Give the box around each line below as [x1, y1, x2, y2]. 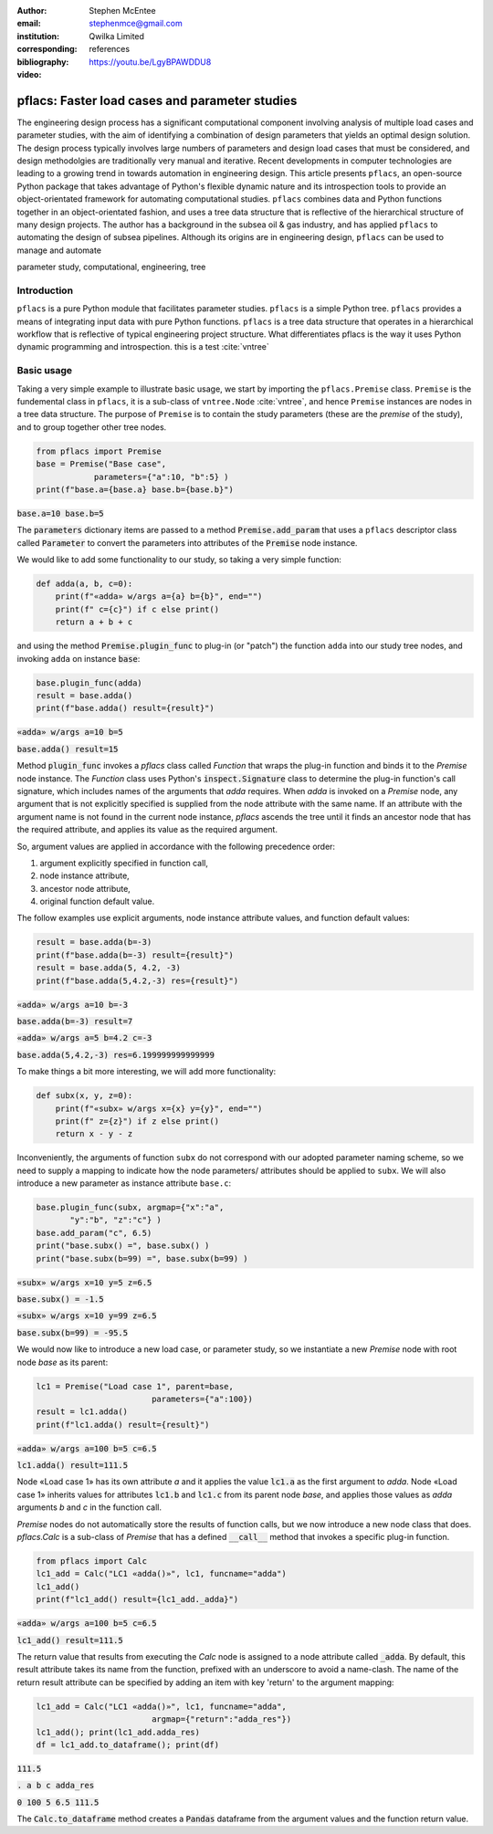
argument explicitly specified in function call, [39, 857, 209, 868]
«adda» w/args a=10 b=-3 [16, 1000, 128, 1010]
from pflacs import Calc [36, 1556, 148, 1567]
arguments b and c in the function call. [16, 1502, 163, 1513]
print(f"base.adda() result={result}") [36, 703, 215, 714]
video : [16, 68, 42, 79]
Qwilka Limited [89, 30, 145, 41]
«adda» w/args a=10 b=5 [16, 727, 123, 738]
